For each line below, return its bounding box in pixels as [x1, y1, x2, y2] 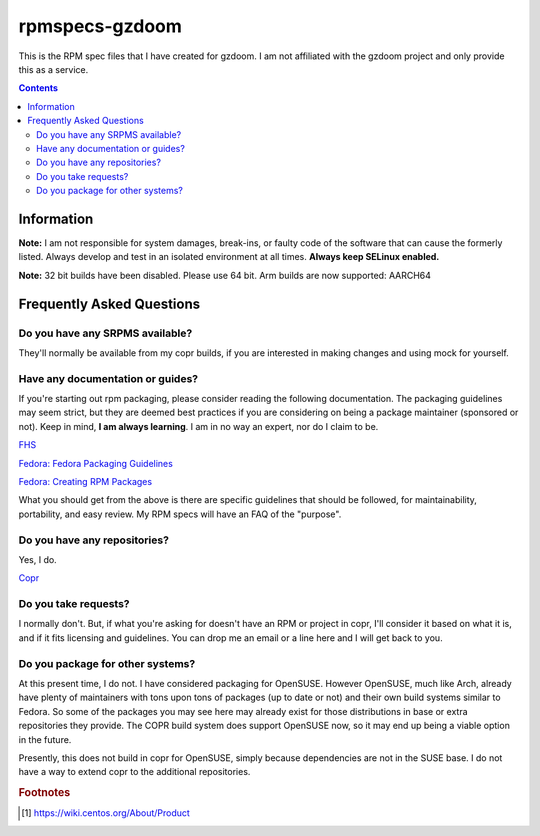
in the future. [18, 733, 72, 745]
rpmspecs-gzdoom [18, 15, 182, 37]
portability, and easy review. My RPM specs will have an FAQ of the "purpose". [18, 508, 342, 520]
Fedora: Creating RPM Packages [18, 476, 153, 487]
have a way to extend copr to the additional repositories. [18, 766, 251, 778]
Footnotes [18, 786, 71, 800]
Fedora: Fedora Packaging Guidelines [18, 457, 174, 469]
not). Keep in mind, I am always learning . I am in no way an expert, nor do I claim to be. [18, 420, 379, 432]
